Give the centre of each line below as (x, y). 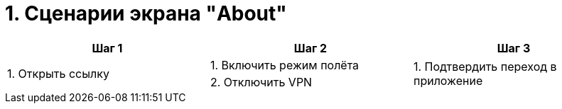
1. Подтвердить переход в (485, 66)
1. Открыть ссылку (58, 73)
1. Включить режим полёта (285, 65)
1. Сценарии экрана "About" (146, 13)
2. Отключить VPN (261, 82)
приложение (448, 80)
